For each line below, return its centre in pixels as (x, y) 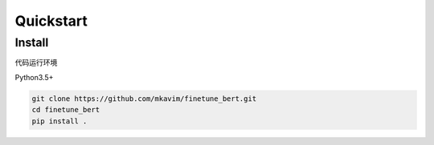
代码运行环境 (36, 62)
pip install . (59, 121)
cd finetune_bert (66, 110)
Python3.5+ (34, 77)
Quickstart (51, 21)
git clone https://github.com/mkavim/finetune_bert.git (144, 99)
